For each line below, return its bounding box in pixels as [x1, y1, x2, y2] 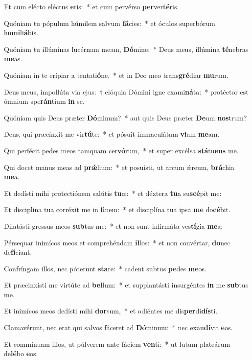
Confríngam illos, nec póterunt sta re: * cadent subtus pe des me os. [4, 263, 207, 273]
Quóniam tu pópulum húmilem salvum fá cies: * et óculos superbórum [4, 18, 215, 28]
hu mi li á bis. [4, 27, 38, 38]
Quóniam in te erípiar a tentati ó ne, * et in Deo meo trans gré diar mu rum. [4, 70, 229, 80]
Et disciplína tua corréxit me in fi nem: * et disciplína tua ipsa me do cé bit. [4, 204, 230, 215]
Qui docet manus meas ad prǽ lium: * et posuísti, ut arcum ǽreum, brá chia [4, 162, 235, 172]
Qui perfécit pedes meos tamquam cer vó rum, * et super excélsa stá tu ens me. [4, 145, 239, 155]
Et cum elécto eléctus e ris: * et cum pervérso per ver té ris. [4, 1, 179, 11]
